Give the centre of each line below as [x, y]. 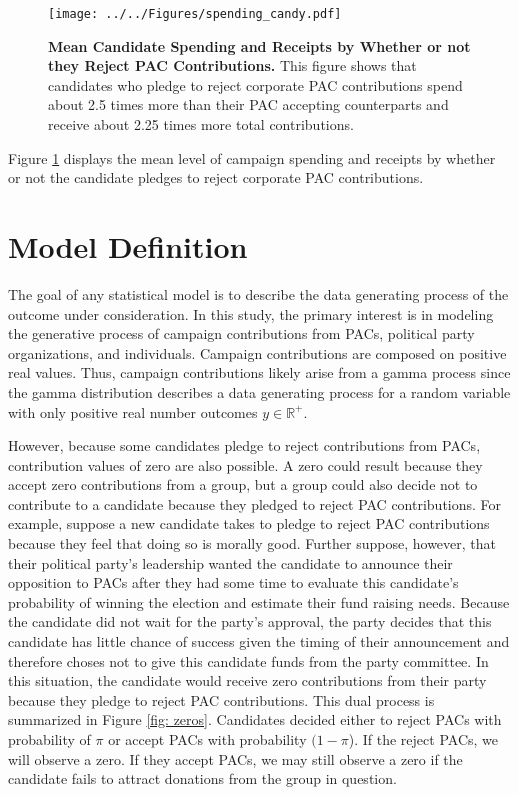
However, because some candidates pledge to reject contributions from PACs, [244, 445]
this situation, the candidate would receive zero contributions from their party [247, 680]
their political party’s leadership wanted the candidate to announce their [230, 562]
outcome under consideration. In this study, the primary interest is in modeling [251, 313]
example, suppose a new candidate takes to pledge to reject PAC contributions [249, 523]
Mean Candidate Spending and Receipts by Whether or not [259, 45]
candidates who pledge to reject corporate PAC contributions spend [255, 84]
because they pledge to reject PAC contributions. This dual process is [221, 699]
